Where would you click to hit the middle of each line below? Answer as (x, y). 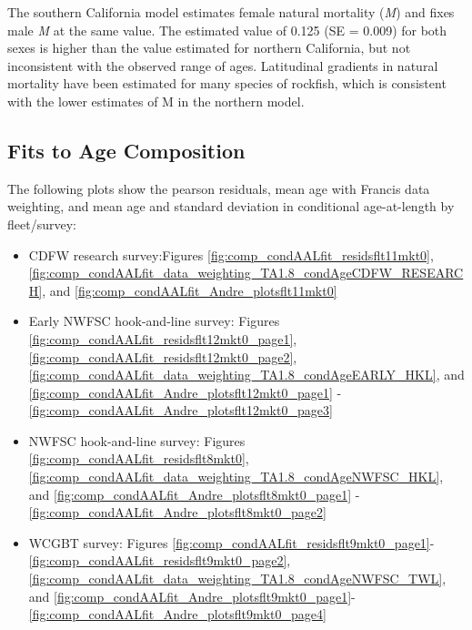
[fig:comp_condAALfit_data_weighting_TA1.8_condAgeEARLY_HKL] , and (246, 375)
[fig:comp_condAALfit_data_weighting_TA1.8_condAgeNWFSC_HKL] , (236, 477)
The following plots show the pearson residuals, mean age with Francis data (219, 188)
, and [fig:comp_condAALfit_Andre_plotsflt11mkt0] (190, 290)
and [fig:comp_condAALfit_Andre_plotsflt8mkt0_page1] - (194, 494)
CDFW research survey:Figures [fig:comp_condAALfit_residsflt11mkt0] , (231, 254)
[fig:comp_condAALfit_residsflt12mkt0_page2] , (163, 356)
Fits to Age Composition (126, 150)
